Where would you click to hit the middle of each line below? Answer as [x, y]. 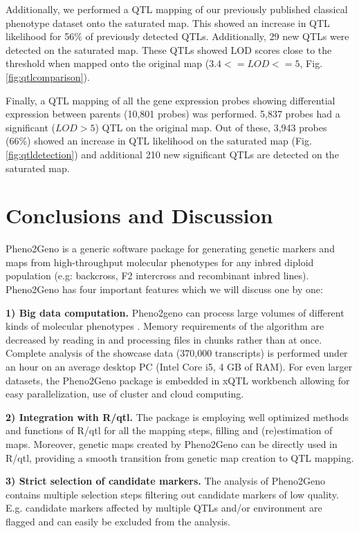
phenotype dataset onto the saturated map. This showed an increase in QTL [168, 22]
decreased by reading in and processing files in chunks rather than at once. [164, 339]
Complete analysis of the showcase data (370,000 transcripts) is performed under [177, 353]
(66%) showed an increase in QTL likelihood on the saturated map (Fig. [159, 141]
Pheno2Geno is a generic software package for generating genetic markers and [170, 249]
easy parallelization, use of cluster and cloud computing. [125, 394]
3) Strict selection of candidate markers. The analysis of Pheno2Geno [166, 481]
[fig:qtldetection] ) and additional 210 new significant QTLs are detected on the [172, 154]
